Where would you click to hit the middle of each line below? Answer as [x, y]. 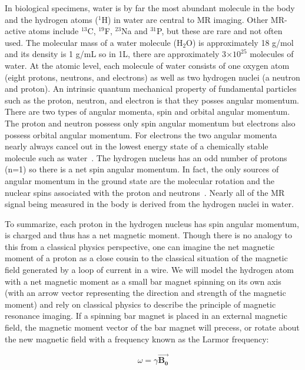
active [15, 31]
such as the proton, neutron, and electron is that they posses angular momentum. [152, 100]
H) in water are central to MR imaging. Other [185, 19]
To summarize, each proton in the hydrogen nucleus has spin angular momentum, [152, 223]
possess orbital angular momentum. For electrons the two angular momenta [141, 134]
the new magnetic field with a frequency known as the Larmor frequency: [137, 339]
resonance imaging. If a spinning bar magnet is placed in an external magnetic [146, 316]
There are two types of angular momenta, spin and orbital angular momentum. [147, 111]
